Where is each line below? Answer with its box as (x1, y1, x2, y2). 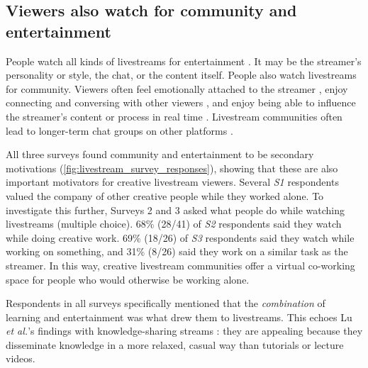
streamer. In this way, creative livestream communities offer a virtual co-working (6, 257, 355, 272)
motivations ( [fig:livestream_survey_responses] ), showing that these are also (6, 160, 338, 175)
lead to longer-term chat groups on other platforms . (6, 123, 233, 138)
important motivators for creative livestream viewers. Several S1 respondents (6, 174, 339, 189)
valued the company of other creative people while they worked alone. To (6, 188, 324, 203)
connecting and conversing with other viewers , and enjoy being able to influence (6, 95, 356, 110)
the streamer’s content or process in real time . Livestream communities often (6, 108, 342, 123)
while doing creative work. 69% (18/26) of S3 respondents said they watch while (6, 230, 355, 245)
